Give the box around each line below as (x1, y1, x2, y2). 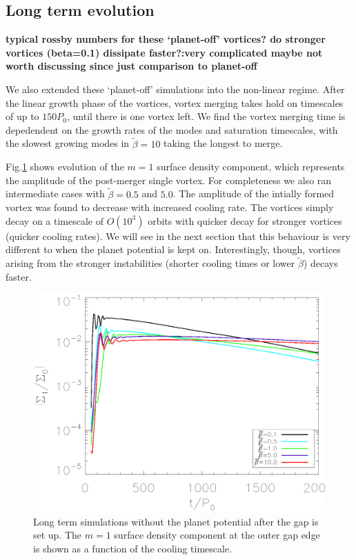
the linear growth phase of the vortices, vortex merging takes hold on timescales (6, 95, 344, 110)
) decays (303, 256, 338, 270)
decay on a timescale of (6, 213, 103, 228)
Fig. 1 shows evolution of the (6, 159, 124, 174)
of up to (6, 109, 39, 123)
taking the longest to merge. (164, 136, 283, 150)
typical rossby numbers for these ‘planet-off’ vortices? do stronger (6, 32, 326, 46)
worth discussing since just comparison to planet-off (6, 59, 257, 73)
